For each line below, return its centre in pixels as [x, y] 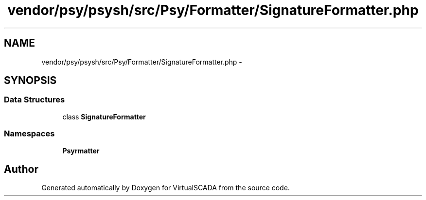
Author [21, 169]
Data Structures [35, 100]
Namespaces [29, 134]
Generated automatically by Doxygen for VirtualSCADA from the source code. [166, 188]
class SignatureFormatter [104, 117]
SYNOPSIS [30, 81]
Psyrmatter [81, 150]
